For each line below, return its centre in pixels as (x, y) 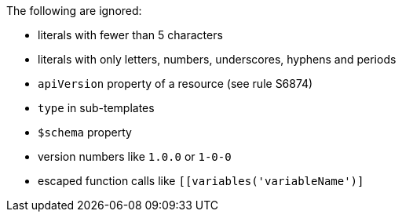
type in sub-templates (96, 108)
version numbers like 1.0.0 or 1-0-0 (135, 156)
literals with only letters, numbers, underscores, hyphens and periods (217, 59)
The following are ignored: (74, 11)
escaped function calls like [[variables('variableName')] (201, 181)
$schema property (85, 132)
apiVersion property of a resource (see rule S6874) (175, 84)
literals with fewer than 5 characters (130, 35)
